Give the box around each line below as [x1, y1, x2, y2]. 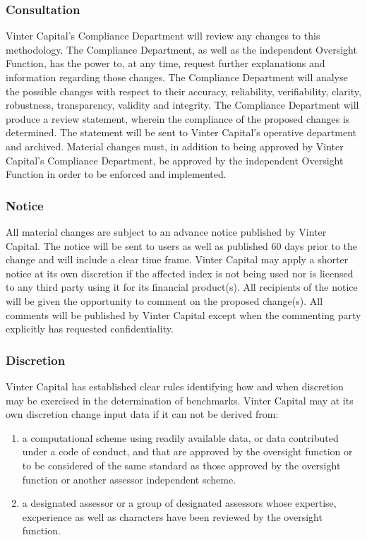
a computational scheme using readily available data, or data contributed [22, 430, 339, 445]
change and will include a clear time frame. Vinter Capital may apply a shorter [6, 252, 349, 267]
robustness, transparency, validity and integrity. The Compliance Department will [6, 97, 359, 112]
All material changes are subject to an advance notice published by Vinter [6, 224, 327, 239]
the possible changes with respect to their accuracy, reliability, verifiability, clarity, [6, 83, 361, 98]
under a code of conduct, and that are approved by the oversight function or [22, 444, 353, 459]
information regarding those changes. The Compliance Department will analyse [6, 70, 348, 84]
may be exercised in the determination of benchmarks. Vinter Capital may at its [6, 392, 354, 407]
